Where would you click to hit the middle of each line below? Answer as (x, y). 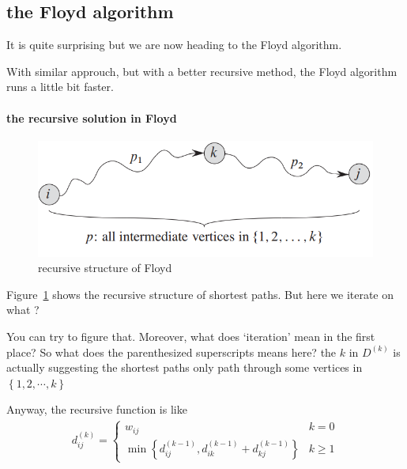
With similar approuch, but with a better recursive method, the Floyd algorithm (202, 71)
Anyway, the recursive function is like (97, 409)
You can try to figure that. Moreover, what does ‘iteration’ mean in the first (191, 337)
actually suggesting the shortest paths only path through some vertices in (185, 367)
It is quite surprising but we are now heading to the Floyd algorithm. (174, 45)
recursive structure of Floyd (105, 268)
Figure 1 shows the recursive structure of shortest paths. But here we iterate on (200, 294)
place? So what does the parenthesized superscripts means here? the (171, 352)
